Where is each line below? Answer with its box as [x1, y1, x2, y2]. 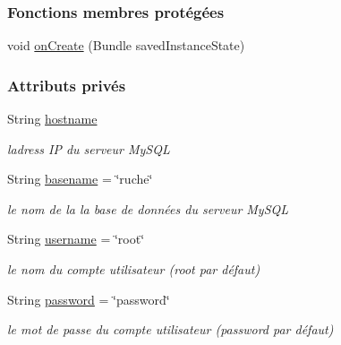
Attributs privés [7, 73, 126, 96]
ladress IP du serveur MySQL [7, 139, 170, 158]
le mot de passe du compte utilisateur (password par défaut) [7, 320, 334, 339]
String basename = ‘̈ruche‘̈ [7, 169, 153, 188]
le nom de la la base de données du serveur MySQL [7, 199, 289, 218]
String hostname [7, 109, 98, 128]
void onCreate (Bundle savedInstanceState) [7, 36, 245, 55]
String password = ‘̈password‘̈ [7, 289, 170, 308]
